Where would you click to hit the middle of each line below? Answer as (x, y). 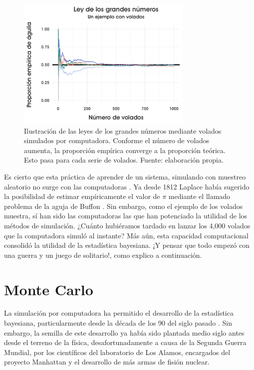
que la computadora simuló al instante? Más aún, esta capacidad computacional (126, 235)
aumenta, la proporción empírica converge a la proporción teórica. (125, 150)
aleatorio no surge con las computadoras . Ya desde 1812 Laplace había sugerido (127, 186)
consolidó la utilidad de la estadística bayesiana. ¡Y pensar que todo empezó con (127, 245)
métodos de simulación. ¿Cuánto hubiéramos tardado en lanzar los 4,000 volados (127, 225)
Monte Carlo (49, 289)
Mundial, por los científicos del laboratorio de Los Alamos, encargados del (117, 352)
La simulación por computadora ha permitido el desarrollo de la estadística (119, 313)
